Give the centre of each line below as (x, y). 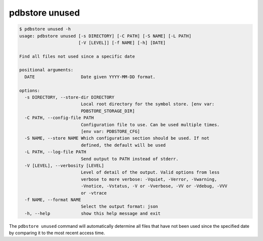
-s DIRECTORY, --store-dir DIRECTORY (69, 97)
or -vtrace (94, 193)
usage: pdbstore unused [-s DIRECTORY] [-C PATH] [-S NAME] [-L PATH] (105, 36)
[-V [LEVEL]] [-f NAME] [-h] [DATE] (122, 42)
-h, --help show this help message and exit (93, 213)
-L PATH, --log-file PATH (55, 152)
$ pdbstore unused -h (45, 29)
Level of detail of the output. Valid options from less (150, 172)
